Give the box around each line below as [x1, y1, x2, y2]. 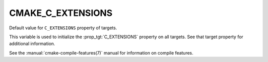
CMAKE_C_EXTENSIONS [9, 7, 113, 18]
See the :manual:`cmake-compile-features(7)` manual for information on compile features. [9, 50, 194, 56]
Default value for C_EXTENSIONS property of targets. [9, 25, 117, 31]
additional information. [9, 41, 56, 47]
